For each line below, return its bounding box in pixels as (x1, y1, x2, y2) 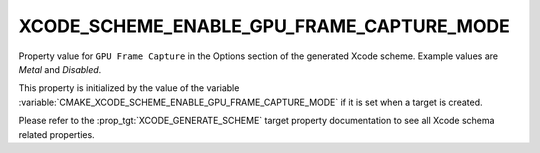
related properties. (18, 128, 95, 140)
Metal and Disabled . (18, 63, 102, 75)
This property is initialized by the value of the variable (18, 82, 240, 94)
